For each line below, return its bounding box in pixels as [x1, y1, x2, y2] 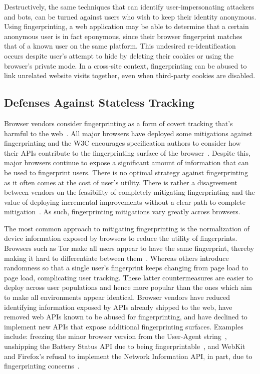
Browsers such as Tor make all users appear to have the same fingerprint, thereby [4, 243, 254, 253]
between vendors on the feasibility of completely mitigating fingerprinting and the [4, 187, 255, 197]
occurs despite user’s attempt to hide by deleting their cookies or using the [4, 50, 234, 61]
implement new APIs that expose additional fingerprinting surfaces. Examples [4, 321, 243, 331]
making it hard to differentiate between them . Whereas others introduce [4, 252, 229, 263]
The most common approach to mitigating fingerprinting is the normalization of [4, 223, 249, 233]
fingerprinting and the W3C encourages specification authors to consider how [4, 138, 241, 148]
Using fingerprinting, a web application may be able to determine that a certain [4, 21, 249, 32]
